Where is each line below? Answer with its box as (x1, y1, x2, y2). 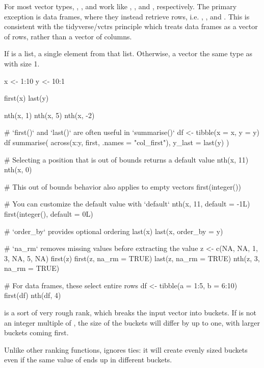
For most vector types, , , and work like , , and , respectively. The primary (4, 1, 237, 11)
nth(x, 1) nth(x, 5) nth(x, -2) (4, 109, 95, 120)
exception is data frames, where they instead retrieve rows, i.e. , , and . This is (4, 11, 250, 21)
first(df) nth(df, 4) (4, 290, 61, 301)
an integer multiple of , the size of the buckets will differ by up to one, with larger (4, 317, 260, 328)
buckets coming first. (4, 327, 69, 338)
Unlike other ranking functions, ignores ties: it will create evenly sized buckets (4, 344, 248, 355)
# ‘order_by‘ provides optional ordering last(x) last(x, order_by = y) (4, 225, 223, 236)
